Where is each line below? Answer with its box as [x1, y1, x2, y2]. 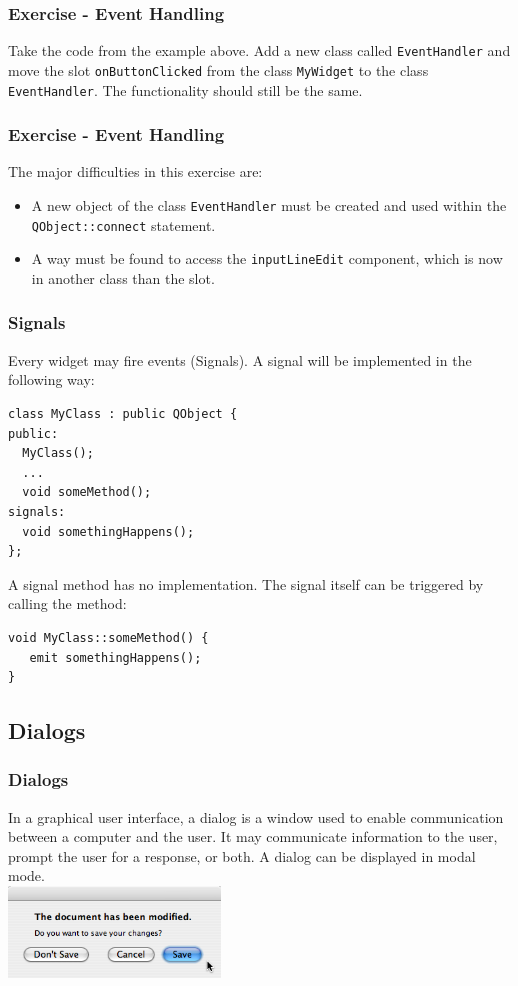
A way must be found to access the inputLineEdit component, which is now [31, 248, 503, 269]
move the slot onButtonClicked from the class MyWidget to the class [8, 59, 429, 80]
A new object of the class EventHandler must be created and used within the [31, 195, 507, 215]
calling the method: [8, 593, 127, 614]
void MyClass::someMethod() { [8, 630, 209, 645]
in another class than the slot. [31, 267, 215, 288]
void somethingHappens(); [22, 524, 195, 539]
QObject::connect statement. [31, 214, 216, 235]
